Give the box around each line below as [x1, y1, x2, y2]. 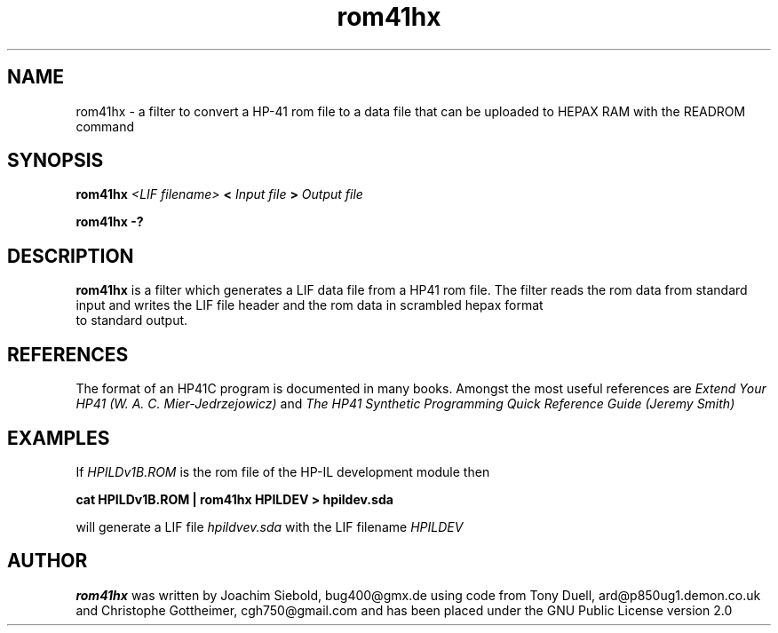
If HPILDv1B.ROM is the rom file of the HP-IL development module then [75, 463, 490, 479]
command [75, 118, 135, 134]
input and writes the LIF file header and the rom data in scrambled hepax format [75, 297, 544, 313]
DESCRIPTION [7, 244, 134, 267]
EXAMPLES [7, 426, 110, 449]
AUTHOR [7, 550, 88, 573]
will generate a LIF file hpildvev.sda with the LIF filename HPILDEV [75, 518, 464, 534]
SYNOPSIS [7, 149, 104, 172]
